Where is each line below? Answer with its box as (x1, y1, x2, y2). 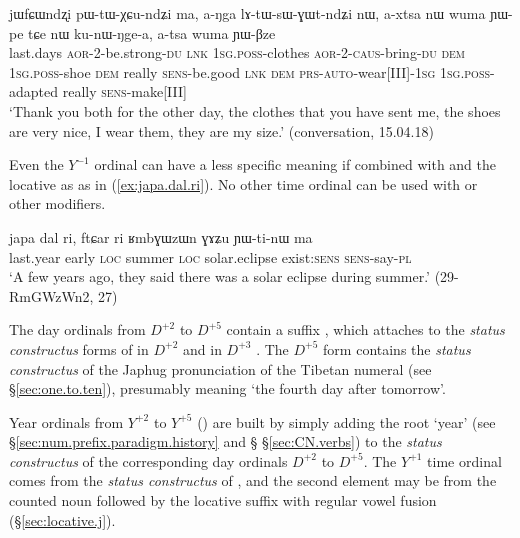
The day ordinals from (9, 319, 146, 340)
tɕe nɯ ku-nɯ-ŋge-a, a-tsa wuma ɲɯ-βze (28, 22, 276, 43)
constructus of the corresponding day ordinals (9, 450, 288, 471)
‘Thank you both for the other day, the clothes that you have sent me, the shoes (9, 100, 501, 121)
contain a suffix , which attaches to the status (226, 319, 505, 340)
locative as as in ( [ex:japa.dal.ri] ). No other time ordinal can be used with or (9, 173, 478, 194)
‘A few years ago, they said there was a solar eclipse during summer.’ (9, 266, 430, 287)
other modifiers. (9, 193, 106, 214)
